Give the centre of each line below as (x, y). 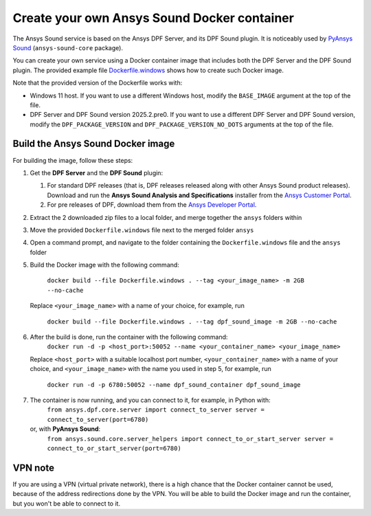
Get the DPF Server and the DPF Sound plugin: (97, 172)
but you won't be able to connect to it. (66, 503)
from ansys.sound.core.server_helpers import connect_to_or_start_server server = (190, 439)
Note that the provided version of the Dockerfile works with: (98, 83)
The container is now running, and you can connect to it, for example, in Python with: (150, 400)
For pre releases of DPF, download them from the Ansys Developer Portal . (152, 205)
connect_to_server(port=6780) (98, 419)
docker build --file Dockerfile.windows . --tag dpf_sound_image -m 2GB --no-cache (192, 322)
